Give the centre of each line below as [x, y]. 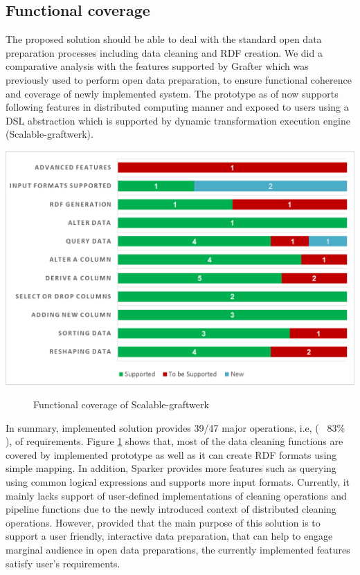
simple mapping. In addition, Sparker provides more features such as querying [171, 468]
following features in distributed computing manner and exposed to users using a [177, 107]
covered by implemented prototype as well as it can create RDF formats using [171, 454]
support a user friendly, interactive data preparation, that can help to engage [169, 536]
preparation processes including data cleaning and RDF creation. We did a [164, 52]
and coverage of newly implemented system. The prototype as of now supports [172, 93]
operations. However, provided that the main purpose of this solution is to [163, 522]
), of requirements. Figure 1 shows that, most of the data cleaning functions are [174, 441]
